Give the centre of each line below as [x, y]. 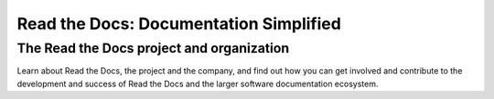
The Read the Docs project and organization [153, 48]
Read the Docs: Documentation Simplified [179, 24]
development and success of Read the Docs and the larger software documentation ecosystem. [198, 84]
